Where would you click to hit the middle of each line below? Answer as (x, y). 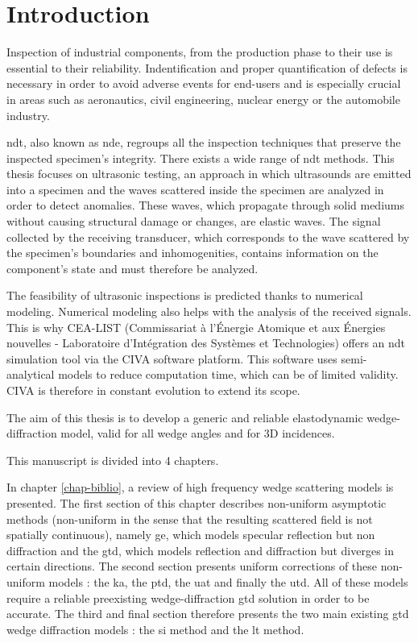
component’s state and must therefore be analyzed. (132, 268)
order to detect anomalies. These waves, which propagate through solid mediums (206, 205)
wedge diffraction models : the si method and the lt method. (155, 629)
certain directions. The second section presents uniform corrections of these (192, 566)
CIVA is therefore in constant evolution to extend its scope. (153, 390)
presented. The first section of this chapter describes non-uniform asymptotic (197, 502)
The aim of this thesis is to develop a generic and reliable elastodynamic (185, 417)
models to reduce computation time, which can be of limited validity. (228, 374)
